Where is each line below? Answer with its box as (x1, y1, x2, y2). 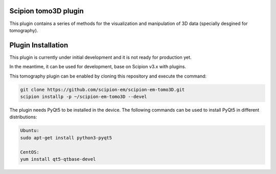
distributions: (9, 114, 37, 120)
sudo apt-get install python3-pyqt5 (20, 135, 112, 140)
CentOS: (20, 149, 39, 155)
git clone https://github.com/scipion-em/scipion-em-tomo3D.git (20, 87, 185, 92)
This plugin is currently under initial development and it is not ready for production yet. (9, 54, 192, 60)
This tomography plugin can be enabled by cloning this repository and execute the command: (9, 73, 207, 79)
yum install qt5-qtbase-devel (20, 156, 96, 162)
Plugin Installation (9, 41, 68, 49)
